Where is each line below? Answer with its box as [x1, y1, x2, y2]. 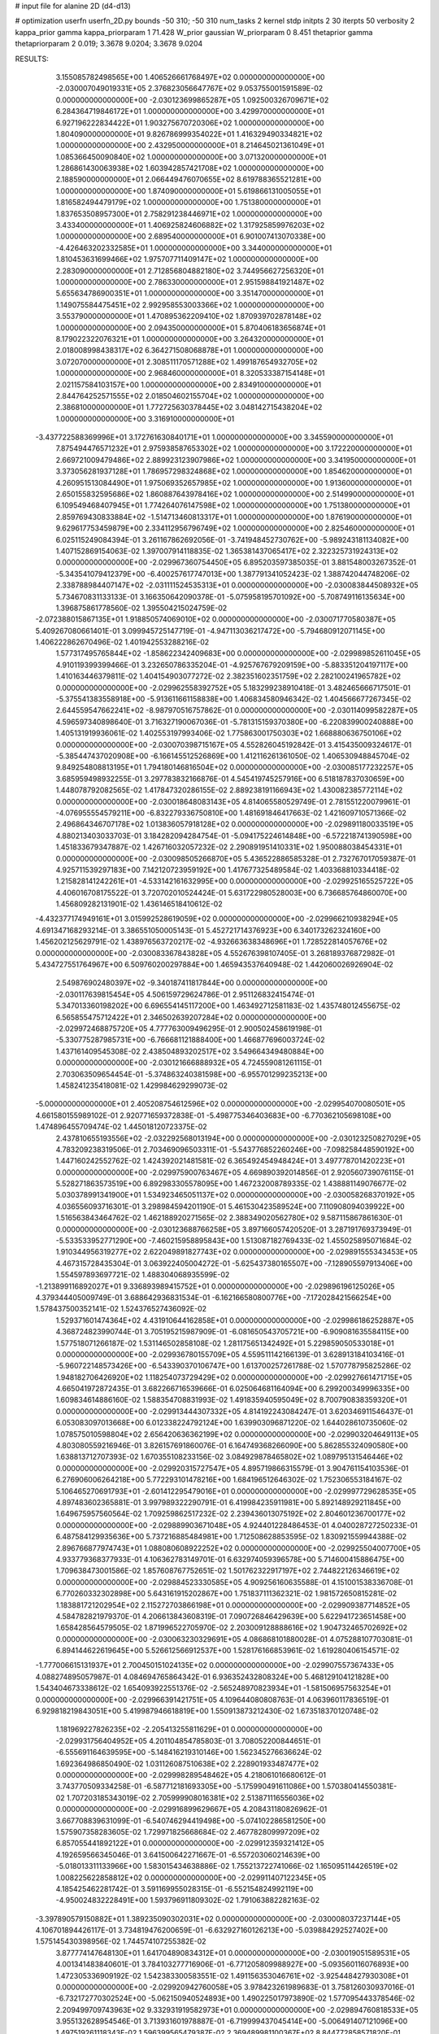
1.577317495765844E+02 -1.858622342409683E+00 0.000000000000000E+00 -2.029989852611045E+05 [55, 648, 421, 658]
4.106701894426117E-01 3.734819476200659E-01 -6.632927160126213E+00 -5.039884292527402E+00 [35, 1925, 388, 1936]
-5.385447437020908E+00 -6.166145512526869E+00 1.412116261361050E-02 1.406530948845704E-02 [55, 751, 410, 761]
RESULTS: [15, 54, 49, 63]
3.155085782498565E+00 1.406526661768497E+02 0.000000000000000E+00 [55, 72, 325, 81]
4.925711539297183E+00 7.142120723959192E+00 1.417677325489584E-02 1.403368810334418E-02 [55, 865, 400, 875]
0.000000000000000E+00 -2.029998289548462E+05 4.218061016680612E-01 [55, 1770, 327, 1779]
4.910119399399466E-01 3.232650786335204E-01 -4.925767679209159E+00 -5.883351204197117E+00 [55, 660, 408, 670]
